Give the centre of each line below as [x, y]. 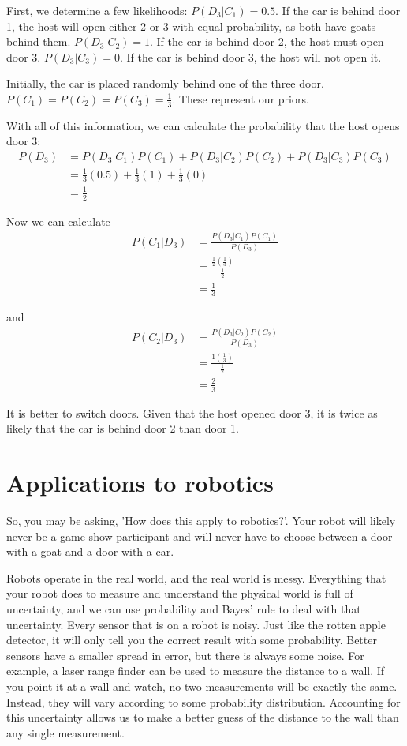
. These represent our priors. [241, 98]
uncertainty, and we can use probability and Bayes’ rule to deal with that [184, 609]
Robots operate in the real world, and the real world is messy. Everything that [196, 577]
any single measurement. [65, 732]
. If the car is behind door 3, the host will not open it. [250, 56]
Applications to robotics [140, 483]
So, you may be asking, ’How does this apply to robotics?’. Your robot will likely [201, 521]
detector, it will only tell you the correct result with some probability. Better [192, 640]
